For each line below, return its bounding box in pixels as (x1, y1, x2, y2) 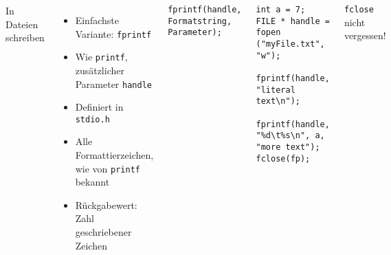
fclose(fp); (256, 153, 311, 164)
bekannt (75, 175, 110, 189)
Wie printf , (75, 49, 128, 64)
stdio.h (75, 114, 110, 124)
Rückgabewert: (75, 197, 137, 212)
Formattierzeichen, (75, 148, 154, 162)
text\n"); (256, 96, 300, 107)
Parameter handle (75, 76, 152, 91)
